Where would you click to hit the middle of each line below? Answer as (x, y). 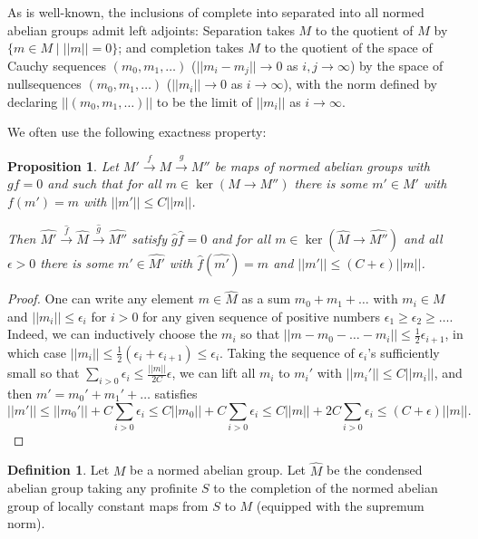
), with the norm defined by (361, 84)
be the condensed (374, 470)
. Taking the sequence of (287, 352)
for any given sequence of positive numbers (262, 316)
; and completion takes (181, 48)
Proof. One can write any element (101, 298)
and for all (241, 238)
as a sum (266, 298)
